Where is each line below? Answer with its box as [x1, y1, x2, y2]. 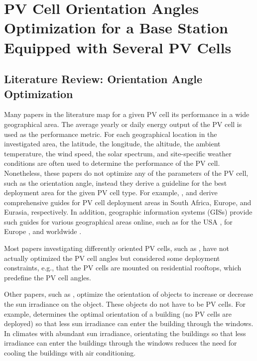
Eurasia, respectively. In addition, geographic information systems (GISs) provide [4, 207, 253, 217]
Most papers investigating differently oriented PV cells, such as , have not [4, 243, 229, 253]
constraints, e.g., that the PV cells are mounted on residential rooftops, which [4, 262, 242, 273]
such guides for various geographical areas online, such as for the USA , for [4, 216, 233, 227]
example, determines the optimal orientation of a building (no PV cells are [4, 308, 232, 319]
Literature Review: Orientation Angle [4, 71, 203, 87]
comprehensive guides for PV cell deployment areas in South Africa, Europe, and [4, 197, 252, 207]
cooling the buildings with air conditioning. [4, 348, 136, 358]
